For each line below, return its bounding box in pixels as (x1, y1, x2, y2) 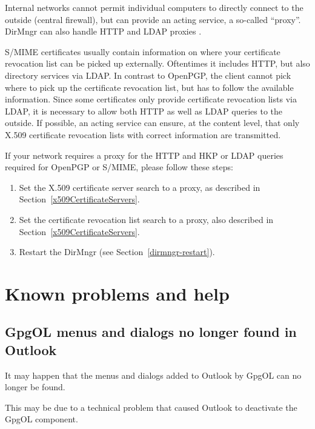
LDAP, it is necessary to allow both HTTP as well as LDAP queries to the (5, 104, 283, 117)
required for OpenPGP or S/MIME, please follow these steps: (5, 161, 233, 173)
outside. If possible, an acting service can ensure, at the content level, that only (5, 116, 300, 129)
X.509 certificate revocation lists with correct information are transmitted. (5, 128, 281, 141)
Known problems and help (5, 281, 230, 305)
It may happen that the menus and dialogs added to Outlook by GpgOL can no (5, 368, 302, 381)
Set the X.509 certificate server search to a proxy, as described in (19, 181, 260, 193)
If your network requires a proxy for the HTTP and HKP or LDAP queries (5, 148, 283, 161)
